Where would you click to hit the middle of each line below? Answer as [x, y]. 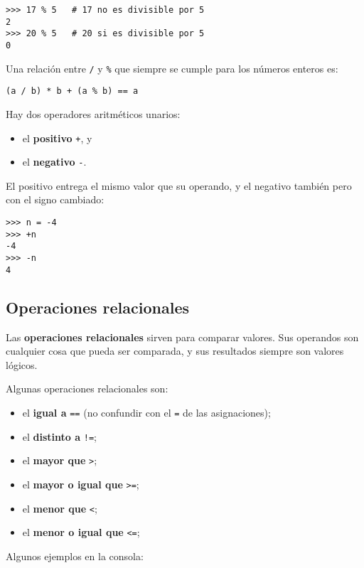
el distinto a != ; [59, 436]
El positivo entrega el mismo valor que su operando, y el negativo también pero [179, 185]
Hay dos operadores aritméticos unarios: [93, 113]
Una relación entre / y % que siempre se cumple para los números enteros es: [172, 68]
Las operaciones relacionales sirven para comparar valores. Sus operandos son [182, 337]
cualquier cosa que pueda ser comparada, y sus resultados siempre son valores [175, 351]
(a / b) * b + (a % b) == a [72, 91]
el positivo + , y [57, 138]
